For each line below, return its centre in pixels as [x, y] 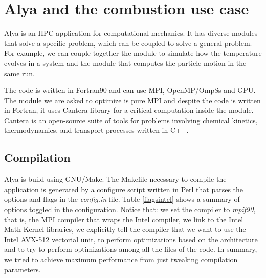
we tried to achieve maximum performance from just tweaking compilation [121, 259]
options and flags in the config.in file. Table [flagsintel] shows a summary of [122, 199]
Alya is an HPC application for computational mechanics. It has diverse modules [131, 33]
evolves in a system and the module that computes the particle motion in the [125, 63]
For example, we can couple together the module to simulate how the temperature [133, 53]
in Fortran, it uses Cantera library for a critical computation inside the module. [129, 110]
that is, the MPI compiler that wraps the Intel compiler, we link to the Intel [124, 219]
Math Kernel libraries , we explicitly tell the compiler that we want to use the [125, 229]
